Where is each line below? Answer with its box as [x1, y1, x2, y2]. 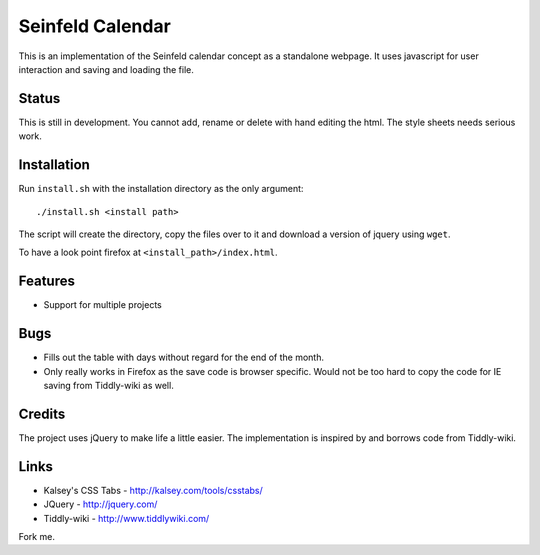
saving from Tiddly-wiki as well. [43, 379, 174, 391]
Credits [18, 405, 66, 422]
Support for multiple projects [43, 299, 162, 311]
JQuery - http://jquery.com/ [43, 498, 158, 510]
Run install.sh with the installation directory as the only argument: [18, 183, 304, 195]
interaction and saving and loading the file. [18, 63, 195, 75]
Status [18, 90, 61, 107]
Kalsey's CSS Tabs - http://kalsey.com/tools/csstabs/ [43, 484, 264, 496]
